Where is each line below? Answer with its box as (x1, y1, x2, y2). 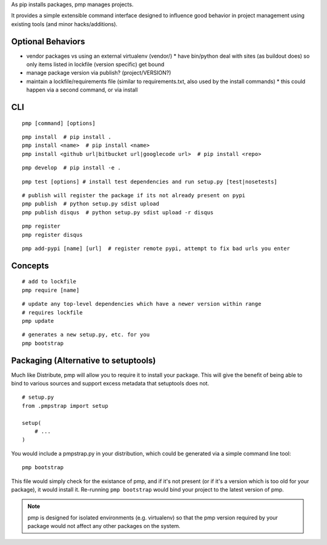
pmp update (22, 317, 54, 324)
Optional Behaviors (11, 36, 85, 47)
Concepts (11, 260, 49, 271)
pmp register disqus (22, 231, 83, 238)
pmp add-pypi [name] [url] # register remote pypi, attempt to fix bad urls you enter (22, 245, 291, 252)
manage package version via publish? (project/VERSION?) (26, 69, 171, 76)
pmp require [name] (22, 286, 80, 294)
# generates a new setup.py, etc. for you (22, 331, 150, 338)
